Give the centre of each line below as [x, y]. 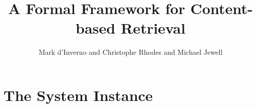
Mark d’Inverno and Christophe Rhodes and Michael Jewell [131, 52]
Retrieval [153, 28]
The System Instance [78, 95]
